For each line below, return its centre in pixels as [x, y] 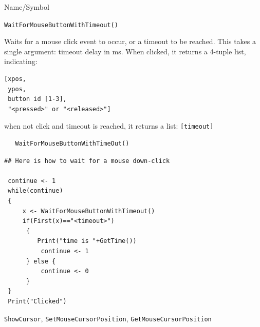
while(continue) [35, 191]
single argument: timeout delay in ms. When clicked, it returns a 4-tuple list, [125, 51]
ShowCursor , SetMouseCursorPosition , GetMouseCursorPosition [108, 318]
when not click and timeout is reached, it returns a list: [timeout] [109, 126]
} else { [41, 261]
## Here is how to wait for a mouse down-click [87, 161]
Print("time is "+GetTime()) [87, 241]
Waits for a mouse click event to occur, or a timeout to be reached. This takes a [130, 41]
